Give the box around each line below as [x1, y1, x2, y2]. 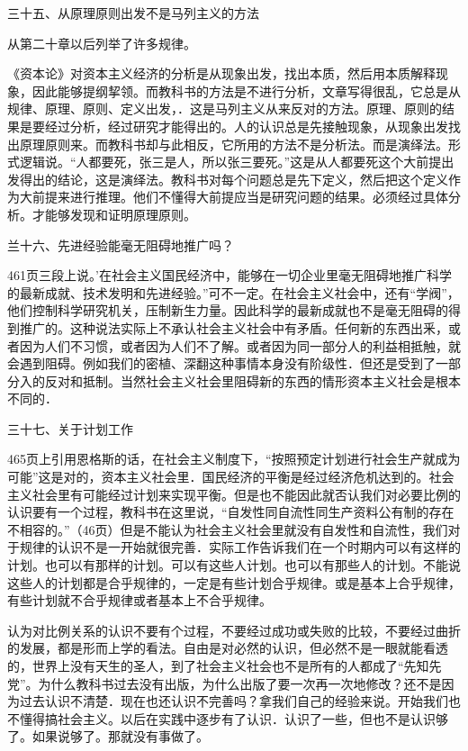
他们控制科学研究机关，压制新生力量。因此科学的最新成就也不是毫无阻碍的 [7, 301, 448, 320]
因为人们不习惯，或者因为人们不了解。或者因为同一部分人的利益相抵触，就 [19, 336, 461, 355]
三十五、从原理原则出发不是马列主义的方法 [7, 4, 259, 22]
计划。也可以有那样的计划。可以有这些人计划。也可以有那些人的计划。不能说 [7, 556, 461, 575]
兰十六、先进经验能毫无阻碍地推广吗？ [7, 235, 234, 254]
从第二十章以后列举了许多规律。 [7, 33, 196, 52]
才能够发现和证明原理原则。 [31, 204, 196, 223]
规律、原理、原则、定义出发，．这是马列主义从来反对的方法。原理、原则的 [7, 99, 442, 118]
